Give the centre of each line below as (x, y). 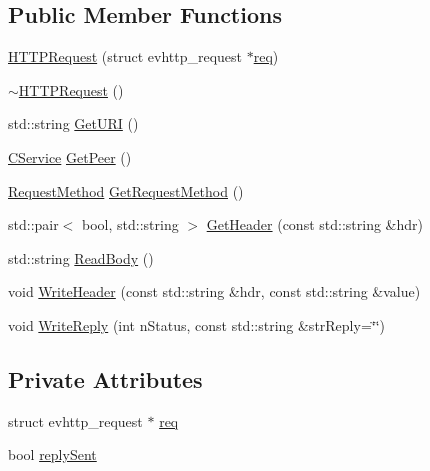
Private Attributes (105, 378)
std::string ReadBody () (81, 257)
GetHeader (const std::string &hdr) (314, 224)
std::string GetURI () (73, 123)
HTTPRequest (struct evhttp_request (125, 56)
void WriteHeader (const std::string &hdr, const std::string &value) (214, 291)
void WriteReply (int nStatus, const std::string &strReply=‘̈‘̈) (197, 324)
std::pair (33, 224)
